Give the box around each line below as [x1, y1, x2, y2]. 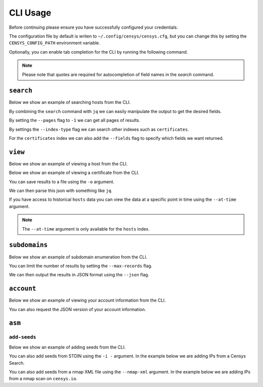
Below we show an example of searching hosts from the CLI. [9, 99, 131, 105]
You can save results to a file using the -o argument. [9, 178, 114, 185]
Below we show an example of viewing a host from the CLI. [9, 161, 128, 167]
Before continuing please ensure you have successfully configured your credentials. [9, 24, 178, 30]
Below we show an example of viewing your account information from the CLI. [9, 297, 166, 303]
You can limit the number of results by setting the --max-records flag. [9, 263, 153, 269]
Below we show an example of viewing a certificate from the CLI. [9, 170, 140, 175]
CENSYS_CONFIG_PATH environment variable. [9, 40, 100, 46]
